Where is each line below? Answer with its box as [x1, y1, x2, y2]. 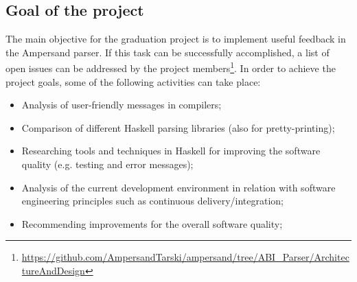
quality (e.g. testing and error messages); [21, 157, 194, 172]
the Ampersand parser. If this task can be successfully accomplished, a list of [5, 45, 330, 59]
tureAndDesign [21, 263, 85, 277]
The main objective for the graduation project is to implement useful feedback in [5, 32, 346, 46]
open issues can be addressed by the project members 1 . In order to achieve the [5, 59, 336, 75]
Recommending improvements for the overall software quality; [21, 216, 283, 231]
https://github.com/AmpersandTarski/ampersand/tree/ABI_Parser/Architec [21, 250, 349, 264]
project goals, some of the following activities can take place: [5, 74, 261, 89]
